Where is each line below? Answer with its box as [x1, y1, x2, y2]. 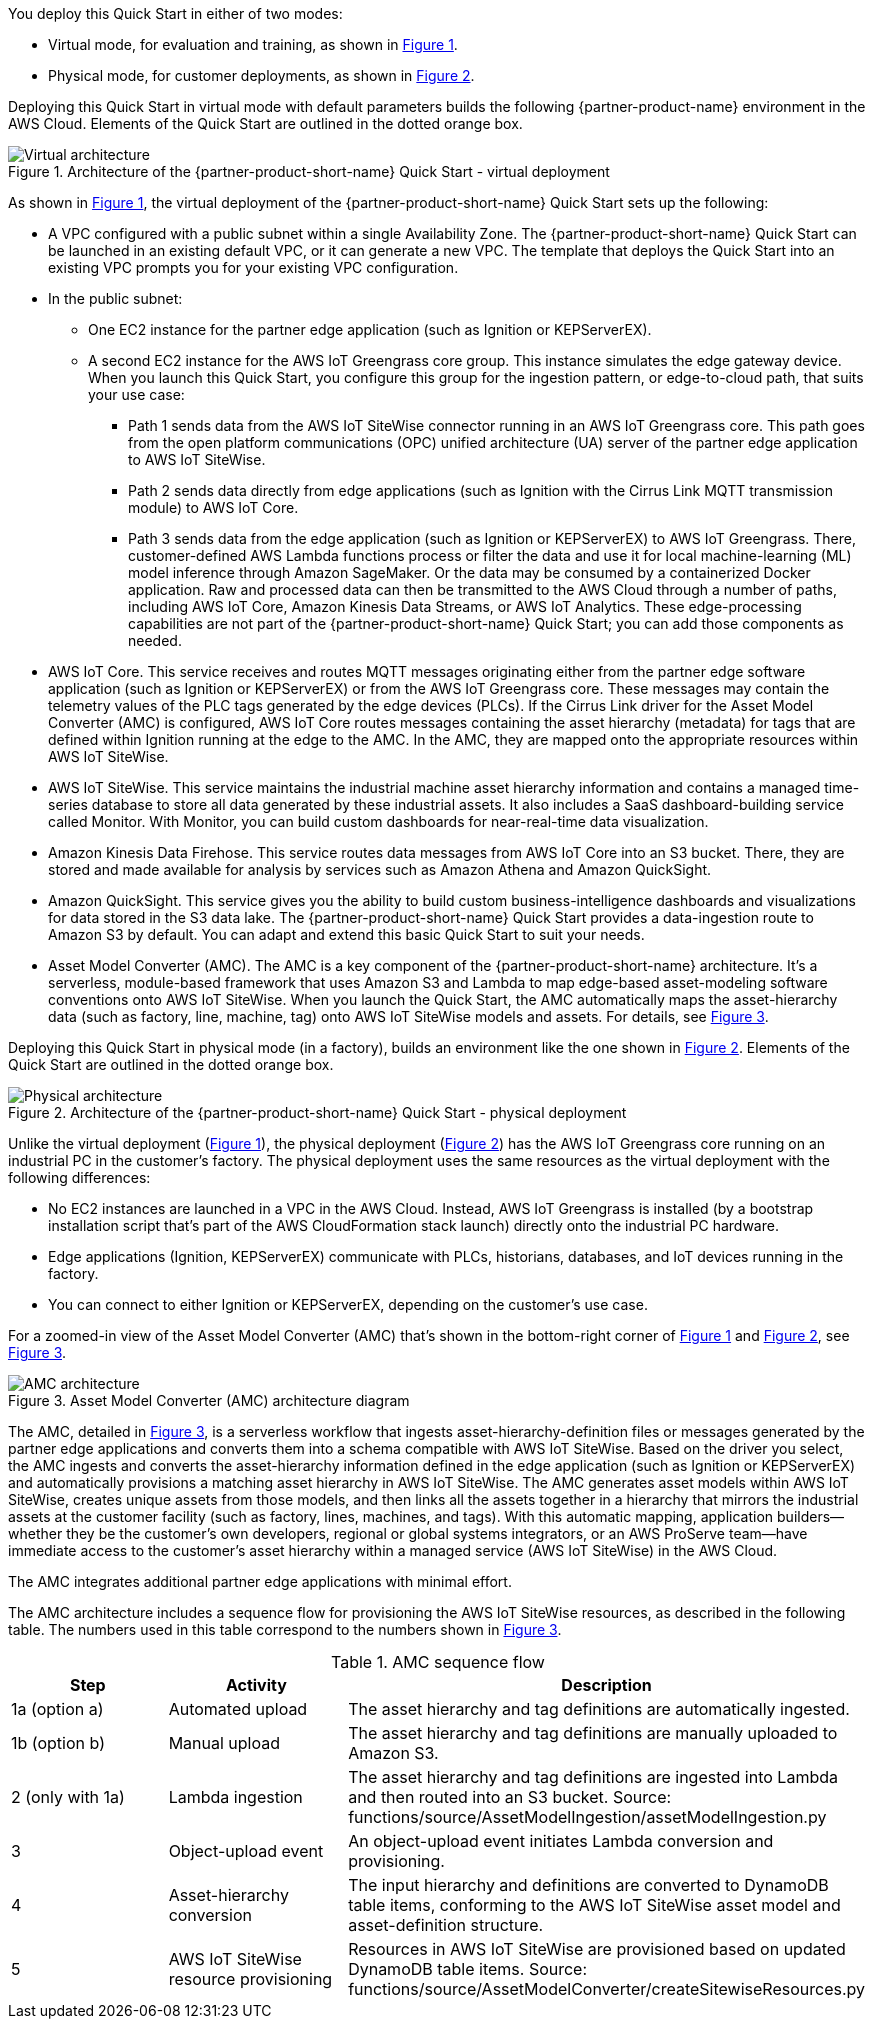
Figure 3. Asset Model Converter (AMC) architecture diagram [8, 1392, 410, 1409]
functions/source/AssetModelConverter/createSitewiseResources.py [348, 1979, 865, 1999]
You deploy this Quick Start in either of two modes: [8, 5, 343, 22]
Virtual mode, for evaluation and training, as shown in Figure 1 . [48, 36, 458, 53]
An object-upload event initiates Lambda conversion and [348, 1831, 774, 1851]
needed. [128, 632, 182, 649]
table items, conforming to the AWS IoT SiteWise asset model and [348, 1895, 841, 1915]
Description [561, 1675, 652, 1695]
